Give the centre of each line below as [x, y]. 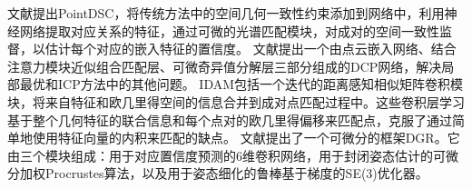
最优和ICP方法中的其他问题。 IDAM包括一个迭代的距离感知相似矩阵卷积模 [241, 84]
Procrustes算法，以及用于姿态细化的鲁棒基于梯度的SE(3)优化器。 [236, 173]
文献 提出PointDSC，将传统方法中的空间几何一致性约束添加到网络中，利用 [226, 13]
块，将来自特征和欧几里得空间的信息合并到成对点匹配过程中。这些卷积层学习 [236, 101]
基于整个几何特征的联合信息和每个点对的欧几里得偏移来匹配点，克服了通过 [230, 119]
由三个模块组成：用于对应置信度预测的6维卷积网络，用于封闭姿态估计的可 [226, 155]
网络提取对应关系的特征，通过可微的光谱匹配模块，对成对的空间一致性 [229, 30]
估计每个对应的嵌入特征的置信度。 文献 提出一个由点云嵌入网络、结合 [251, 49]
